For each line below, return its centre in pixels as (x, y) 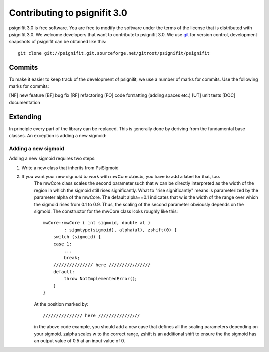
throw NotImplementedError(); (101, 279)
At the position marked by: (61, 304)
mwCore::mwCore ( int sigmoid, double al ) (97, 223)
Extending (25, 116)
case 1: (63, 244)
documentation (25, 102)
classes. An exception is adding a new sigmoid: (58, 136)
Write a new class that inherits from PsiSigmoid (70, 168)
